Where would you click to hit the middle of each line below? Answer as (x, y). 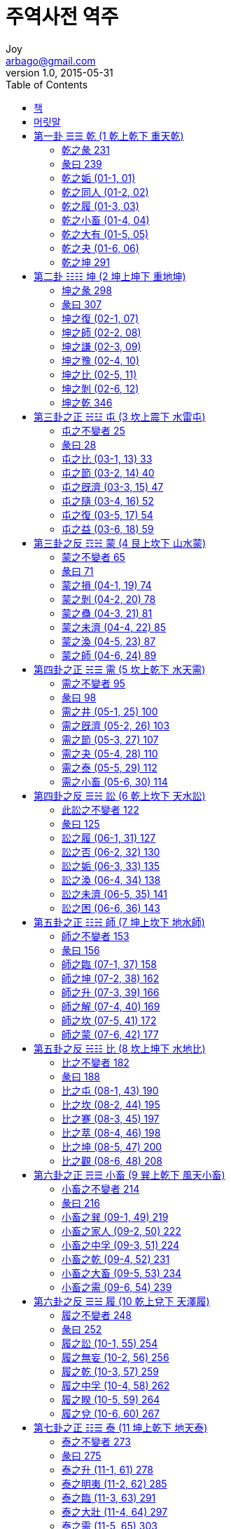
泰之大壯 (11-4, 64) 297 (115, 1511)
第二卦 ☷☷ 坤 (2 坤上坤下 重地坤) (110, 276)
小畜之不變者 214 (101, 1189)
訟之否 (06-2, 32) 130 (111, 852)
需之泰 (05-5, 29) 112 (110, 767)
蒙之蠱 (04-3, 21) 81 (107, 613)
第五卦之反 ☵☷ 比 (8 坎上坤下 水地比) (120, 1048)
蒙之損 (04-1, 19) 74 (107, 585)
